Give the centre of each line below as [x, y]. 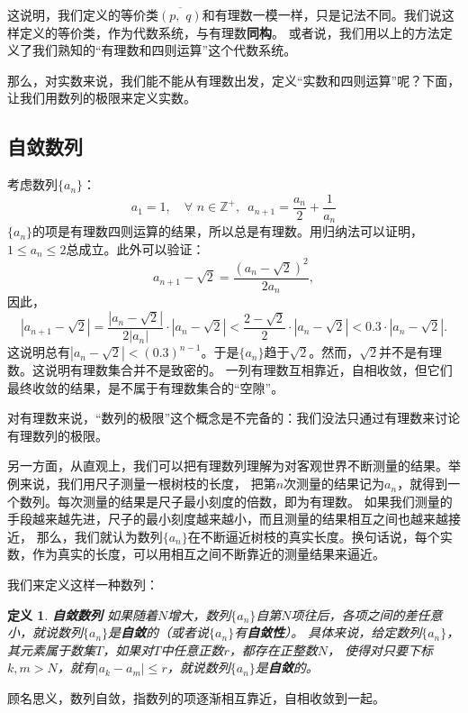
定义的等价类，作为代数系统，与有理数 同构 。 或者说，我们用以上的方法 [229, 32]
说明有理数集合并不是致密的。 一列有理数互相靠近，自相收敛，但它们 [248, 370]
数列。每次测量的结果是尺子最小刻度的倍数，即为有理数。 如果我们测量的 [236, 501]
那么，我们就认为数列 [99, 536]
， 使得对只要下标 [380, 649]
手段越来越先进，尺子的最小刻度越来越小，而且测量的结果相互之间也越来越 [228, 519]
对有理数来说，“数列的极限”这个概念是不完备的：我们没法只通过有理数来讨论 [234, 418]
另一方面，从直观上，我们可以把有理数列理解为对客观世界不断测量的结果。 [228, 466]
